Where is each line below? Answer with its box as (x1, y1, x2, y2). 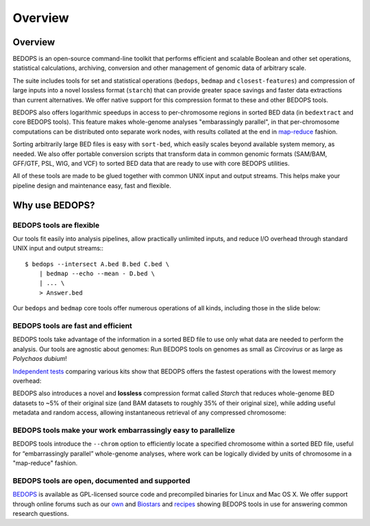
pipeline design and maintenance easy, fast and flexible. (12, 181, 171, 190)
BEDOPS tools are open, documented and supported (12, 476, 190, 486)
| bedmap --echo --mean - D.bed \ (38, 270, 156, 277)
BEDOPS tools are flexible (12, 220, 99, 229)
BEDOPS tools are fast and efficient (12, 321, 133, 331)
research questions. (12, 509, 69, 517)
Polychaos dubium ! (12, 355, 68, 363)
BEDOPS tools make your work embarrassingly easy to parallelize (12, 425, 236, 435)
